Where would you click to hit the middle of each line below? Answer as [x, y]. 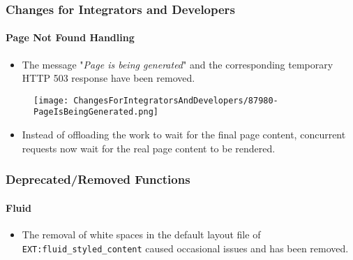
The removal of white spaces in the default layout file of [141, 234]
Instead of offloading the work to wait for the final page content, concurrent [184, 135]
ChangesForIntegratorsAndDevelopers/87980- [176, 100]
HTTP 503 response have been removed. [108, 78]
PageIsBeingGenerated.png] [96, 112]
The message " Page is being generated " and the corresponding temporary [178, 64]
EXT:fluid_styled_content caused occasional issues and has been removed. [185, 248]
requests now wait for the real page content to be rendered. [149, 148]
